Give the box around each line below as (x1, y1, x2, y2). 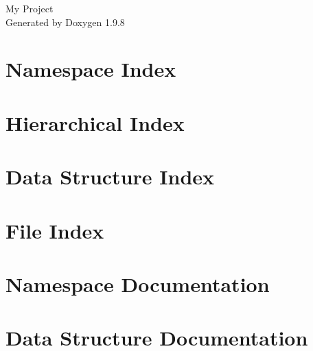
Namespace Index (5, 55, 176, 83)
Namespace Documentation (5, 269, 270, 298)
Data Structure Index (5, 162, 215, 191)
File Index (5, 216, 104, 244)
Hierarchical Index (5, 108, 185, 136)
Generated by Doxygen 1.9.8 (5, 14, 125, 29)
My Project (5, 1, 54, 15)
